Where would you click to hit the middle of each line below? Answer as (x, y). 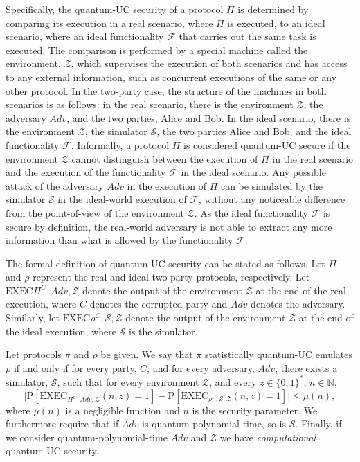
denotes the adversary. (298, 304)
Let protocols (34, 354)
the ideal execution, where (61, 331)
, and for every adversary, (201, 367)
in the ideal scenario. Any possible (253, 172)
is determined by (273, 9)
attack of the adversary (55, 185)
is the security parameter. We (255, 410)
